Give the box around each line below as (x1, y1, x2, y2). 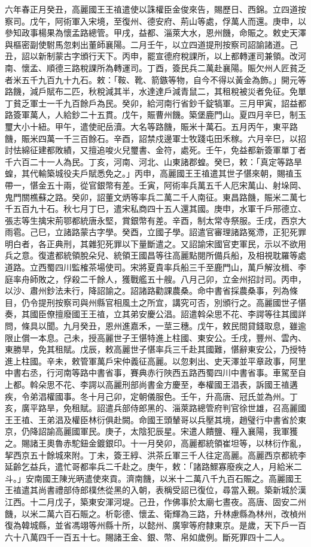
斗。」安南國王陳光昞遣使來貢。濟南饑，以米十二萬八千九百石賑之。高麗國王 (5, 472, 302, 484)
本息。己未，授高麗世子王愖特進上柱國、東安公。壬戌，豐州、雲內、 (38, 331, 306, 344)
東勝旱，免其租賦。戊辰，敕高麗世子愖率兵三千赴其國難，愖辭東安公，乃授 (5, 343, 298, 355)
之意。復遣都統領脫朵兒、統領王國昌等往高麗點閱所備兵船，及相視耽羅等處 (13, 249, 306, 262)
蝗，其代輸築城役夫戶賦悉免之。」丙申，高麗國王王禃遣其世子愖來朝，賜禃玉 (5, 167, 302, 180)
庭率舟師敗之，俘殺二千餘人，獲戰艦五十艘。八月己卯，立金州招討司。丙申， (5, 272, 306, 285)
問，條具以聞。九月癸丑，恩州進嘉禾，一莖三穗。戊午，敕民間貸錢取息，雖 (5, 320, 298, 332)
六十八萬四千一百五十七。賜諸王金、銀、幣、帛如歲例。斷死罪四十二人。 (5, 530, 289, 543)
